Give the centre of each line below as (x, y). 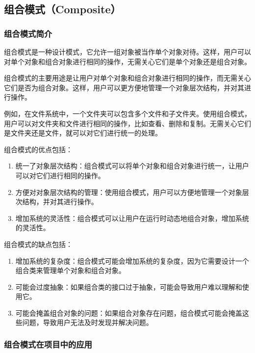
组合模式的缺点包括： (38, 244)
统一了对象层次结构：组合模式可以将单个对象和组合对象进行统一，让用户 (132, 166)
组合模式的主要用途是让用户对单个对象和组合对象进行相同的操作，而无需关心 (127, 78)
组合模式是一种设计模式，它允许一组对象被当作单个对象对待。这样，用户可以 (127, 52)
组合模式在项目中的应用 (48, 344)
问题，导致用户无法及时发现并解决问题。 (88, 322)
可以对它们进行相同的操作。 (60, 175)
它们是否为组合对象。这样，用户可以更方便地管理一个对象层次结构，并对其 (124, 87)
